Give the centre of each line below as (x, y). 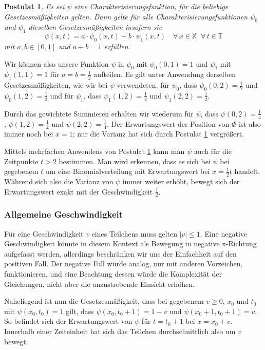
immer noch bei (29, 134)
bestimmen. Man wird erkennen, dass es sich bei (135, 161)
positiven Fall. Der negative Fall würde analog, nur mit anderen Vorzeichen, (124, 264)
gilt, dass (80, 311)
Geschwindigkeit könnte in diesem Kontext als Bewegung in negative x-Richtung (130, 244)
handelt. (247, 171)
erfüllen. (117, 46)
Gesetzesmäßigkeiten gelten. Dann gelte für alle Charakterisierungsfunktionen (126, 16)
